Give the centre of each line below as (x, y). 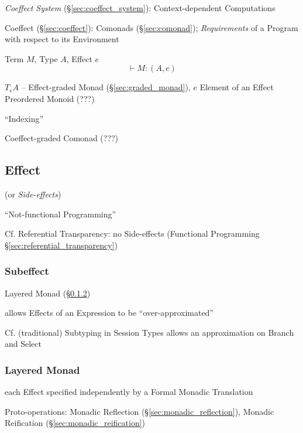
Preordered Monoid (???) (50, 98)
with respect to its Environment (62, 39)
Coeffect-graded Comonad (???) (62, 138)
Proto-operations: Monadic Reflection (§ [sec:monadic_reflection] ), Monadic (140, 411)
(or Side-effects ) (33, 194)
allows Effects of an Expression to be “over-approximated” (109, 313)
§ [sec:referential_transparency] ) (61, 245)
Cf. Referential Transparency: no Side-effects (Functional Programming (132, 233)
